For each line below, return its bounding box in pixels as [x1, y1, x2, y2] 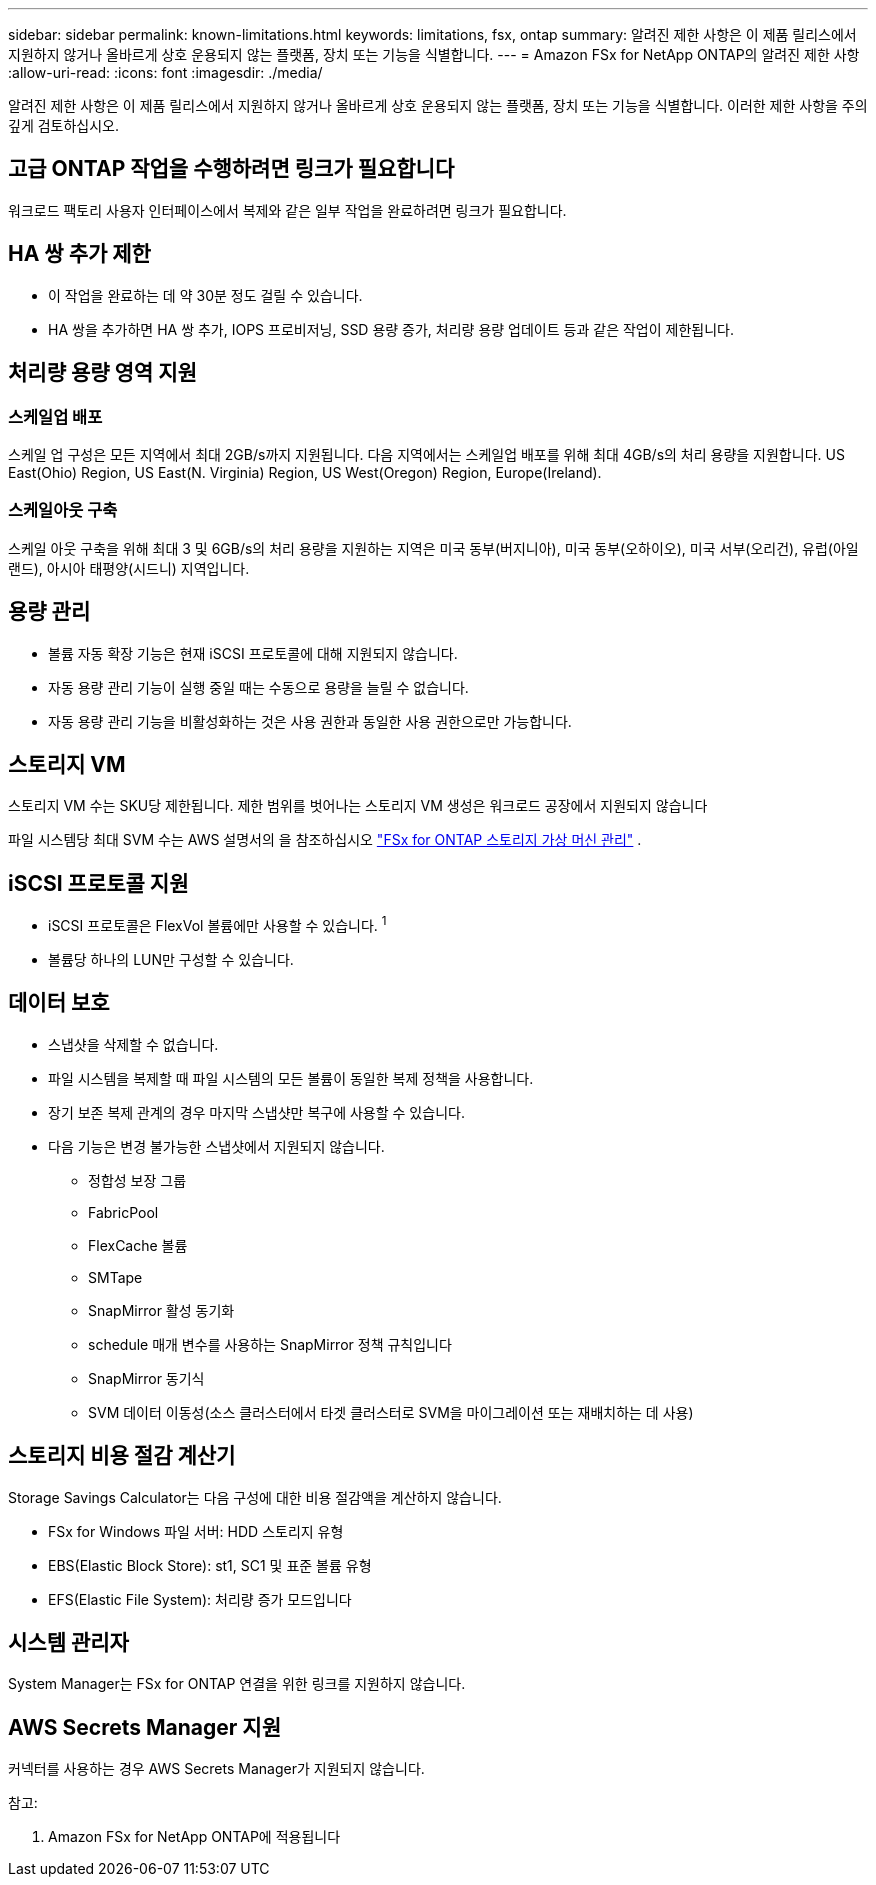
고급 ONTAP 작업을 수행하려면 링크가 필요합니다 [8, 156, 455, 182]
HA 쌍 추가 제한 [8, 241, 151, 267]
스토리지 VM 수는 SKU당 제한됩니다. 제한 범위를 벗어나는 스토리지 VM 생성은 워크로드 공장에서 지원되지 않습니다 [8, 797, 708, 815]
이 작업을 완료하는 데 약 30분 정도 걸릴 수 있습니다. [48, 286, 363, 304]
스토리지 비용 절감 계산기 [8, 1443, 236, 1469]
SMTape [88, 1268, 143, 1286]
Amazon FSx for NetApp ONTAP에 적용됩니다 [48, 1828, 341, 1846]
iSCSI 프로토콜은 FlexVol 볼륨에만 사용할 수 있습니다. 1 [48, 914, 387, 934]
